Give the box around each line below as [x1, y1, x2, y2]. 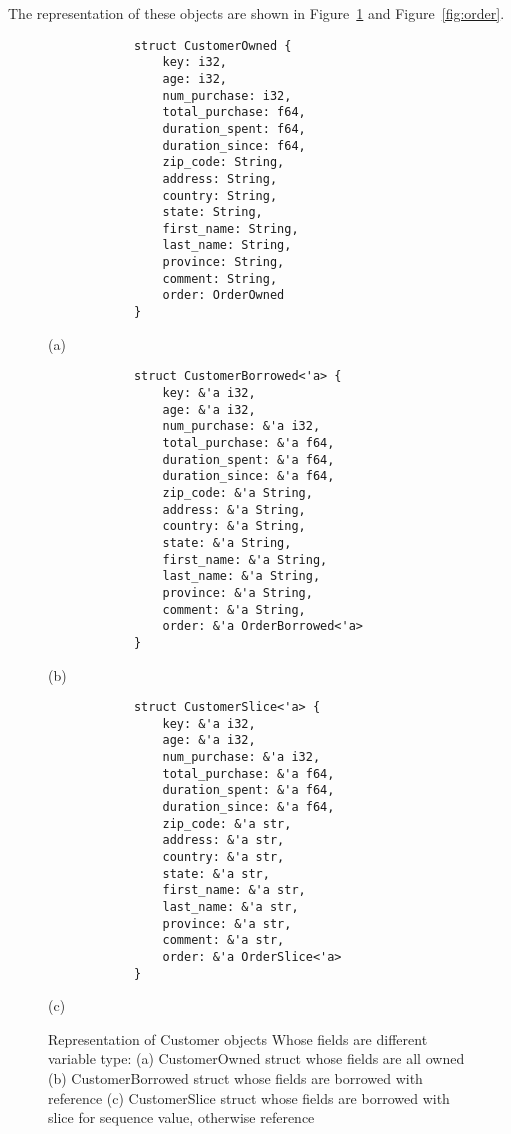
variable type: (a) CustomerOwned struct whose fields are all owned [48, 1048, 465, 1069]
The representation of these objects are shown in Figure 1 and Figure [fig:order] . [8, 3, 505, 23]
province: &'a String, [162, 585, 313, 600]
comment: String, [162, 271, 278, 286]
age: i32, [162, 71, 227, 86]
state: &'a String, [162, 535, 292, 550]
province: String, [162, 255, 285, 270]
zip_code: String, [162, 155, 285, 170]
